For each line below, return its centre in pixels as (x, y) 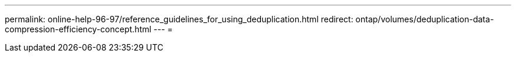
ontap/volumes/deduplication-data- (425, 19)
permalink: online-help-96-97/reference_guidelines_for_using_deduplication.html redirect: (179, 19)
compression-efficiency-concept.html (78, 29)
